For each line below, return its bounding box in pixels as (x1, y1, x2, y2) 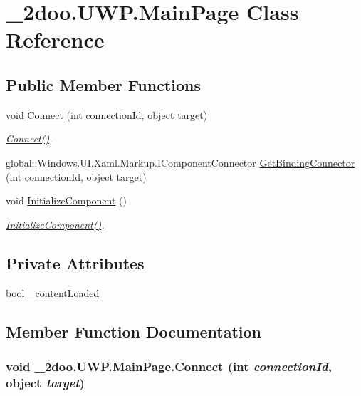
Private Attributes (6, 251, 145, 273)
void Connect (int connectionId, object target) (6, 107, 208, 122)
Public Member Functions (6, 73, 201, 95)
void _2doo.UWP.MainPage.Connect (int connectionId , (6, 357, 332, 375)
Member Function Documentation (6, 320, 262, 342)
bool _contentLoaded (6, 285, 100, 300)
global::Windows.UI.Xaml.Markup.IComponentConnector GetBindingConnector (6, 155, 355, 170)
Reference (6, 25, 105, 54)
